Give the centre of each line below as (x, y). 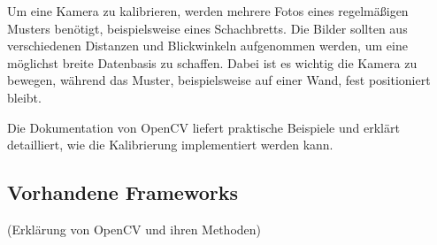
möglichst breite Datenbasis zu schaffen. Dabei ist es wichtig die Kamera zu (212, 62)
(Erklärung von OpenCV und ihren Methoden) (134, 229)
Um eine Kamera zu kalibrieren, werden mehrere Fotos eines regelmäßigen (208, 11)
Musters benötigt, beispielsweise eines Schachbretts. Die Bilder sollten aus (207, 28)
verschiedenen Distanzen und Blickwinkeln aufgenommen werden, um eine (207, 46)
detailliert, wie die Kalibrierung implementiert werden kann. (170, 145)
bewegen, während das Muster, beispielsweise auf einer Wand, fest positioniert (219, 80)
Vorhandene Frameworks (123, 192)
